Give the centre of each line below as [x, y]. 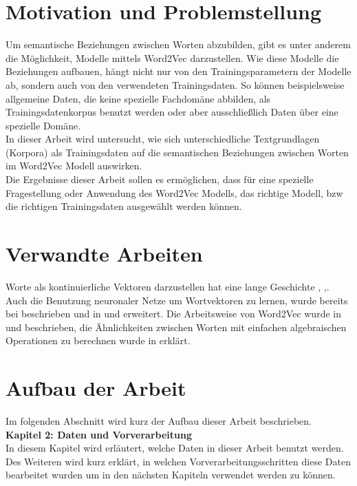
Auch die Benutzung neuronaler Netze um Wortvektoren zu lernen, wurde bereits [177, 300]
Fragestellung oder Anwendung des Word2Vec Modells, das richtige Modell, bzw [174, 192]
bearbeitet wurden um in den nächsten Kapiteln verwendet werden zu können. [171, 475]
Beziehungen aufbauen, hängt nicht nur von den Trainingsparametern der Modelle [178, 71]
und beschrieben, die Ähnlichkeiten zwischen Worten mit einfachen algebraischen [176, 327]
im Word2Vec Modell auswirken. [74, 166]
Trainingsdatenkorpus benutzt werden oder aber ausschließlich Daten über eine [172, 112]
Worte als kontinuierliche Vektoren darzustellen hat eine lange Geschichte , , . [167, 286]
